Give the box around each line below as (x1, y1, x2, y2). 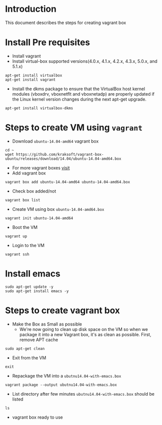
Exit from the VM (12, 354, 46, 361)
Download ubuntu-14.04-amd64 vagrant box (12, 138, 99, 144)
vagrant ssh (5, 251, 29, 257)
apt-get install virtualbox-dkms (5, 105, 73, 111)
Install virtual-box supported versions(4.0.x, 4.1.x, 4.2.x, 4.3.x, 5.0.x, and (12, 58, 158, 64)
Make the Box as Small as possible (12, 321, 82, 327)
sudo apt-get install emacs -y (5, 288, 69, 294)
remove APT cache (19, 337, 58, 343)
